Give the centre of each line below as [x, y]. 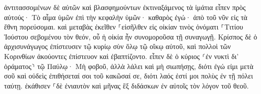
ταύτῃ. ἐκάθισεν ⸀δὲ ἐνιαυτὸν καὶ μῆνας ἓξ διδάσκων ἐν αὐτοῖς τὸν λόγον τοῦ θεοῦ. [126, 85]
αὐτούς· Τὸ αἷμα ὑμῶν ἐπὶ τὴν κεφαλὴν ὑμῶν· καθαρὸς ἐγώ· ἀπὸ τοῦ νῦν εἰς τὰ [126, 17]
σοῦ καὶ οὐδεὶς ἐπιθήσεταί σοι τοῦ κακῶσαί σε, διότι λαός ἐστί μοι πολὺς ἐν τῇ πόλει [128, 76]
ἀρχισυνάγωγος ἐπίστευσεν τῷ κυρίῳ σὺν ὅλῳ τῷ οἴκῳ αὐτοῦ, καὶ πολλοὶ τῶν [118, 46]
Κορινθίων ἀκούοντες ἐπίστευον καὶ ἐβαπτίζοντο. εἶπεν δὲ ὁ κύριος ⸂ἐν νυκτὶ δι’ [121, 56]
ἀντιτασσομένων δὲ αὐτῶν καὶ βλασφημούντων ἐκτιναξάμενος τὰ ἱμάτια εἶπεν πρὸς [125, 7]
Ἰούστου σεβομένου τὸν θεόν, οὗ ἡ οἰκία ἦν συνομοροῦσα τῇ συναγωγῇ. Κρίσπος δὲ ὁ [131, 36]
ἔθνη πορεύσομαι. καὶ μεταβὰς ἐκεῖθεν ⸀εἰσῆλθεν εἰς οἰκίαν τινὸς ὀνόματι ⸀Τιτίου [124, 27]
